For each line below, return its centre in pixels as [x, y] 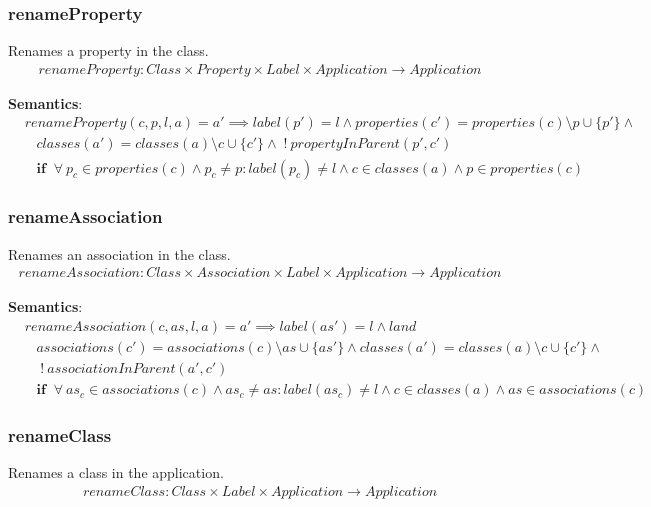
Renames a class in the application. [116, 472]
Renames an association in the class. [119, 253]
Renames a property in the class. [108, 50]
